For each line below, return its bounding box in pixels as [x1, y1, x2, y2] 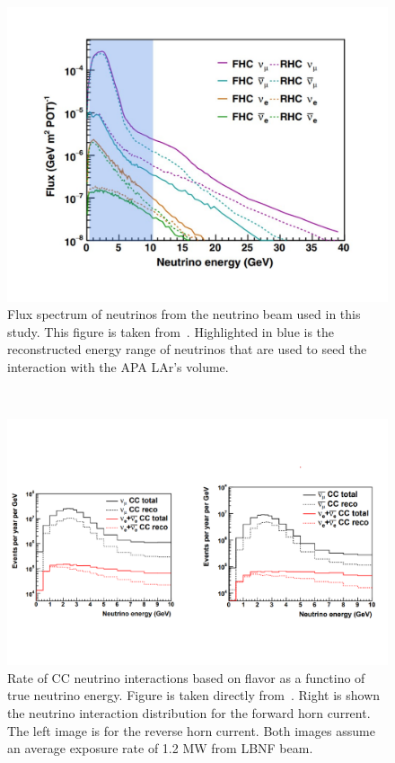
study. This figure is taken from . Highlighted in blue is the [7, 322, 335, 341]
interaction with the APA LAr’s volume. [7, 357, 229, 376]
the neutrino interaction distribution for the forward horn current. [7, 703, 371, 722]
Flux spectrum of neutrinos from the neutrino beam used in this [7, 305, 361, 324]
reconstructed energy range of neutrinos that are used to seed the [7, 340, 367, 359]
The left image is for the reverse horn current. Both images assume [7, 721, 375, 740]
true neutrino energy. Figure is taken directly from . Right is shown [7, 686, 381, 705]
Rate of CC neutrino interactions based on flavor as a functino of [7, 668, 365, 687]
